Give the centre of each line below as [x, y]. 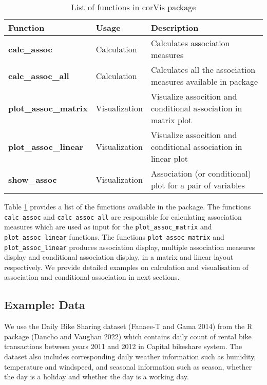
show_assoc [33, 179]
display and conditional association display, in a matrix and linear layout [119, 257]
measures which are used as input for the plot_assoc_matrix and [108, 227]
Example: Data [45, 305]
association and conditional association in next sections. [92, 277]
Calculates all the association [203, 70]
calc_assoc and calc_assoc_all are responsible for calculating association [123, 216]
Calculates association [190, 43]
